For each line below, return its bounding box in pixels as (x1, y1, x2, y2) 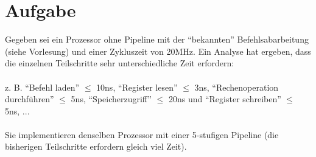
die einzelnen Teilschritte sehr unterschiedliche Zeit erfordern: (5, 57, 234, 69)
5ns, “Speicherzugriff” (71, 92, 152, 105)
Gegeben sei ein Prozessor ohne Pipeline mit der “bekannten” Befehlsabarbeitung (5, 33, 309, 46)
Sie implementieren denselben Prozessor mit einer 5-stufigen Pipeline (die (5, 128, 279, 141)
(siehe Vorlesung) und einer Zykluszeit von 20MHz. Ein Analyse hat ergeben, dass (5, 44, 311, 57)
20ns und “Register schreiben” (168, 92, 281, 105)
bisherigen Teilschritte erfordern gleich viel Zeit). (5, 140, 187, 153)
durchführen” (5, 92, 54, 105)
